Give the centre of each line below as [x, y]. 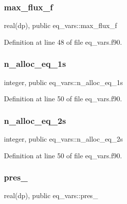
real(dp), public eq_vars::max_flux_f [61, 25]
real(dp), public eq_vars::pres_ [51, 195]
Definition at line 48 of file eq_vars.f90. [63, 42]
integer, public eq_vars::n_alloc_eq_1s [63, 82]
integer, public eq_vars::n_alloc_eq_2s [63, 139]
